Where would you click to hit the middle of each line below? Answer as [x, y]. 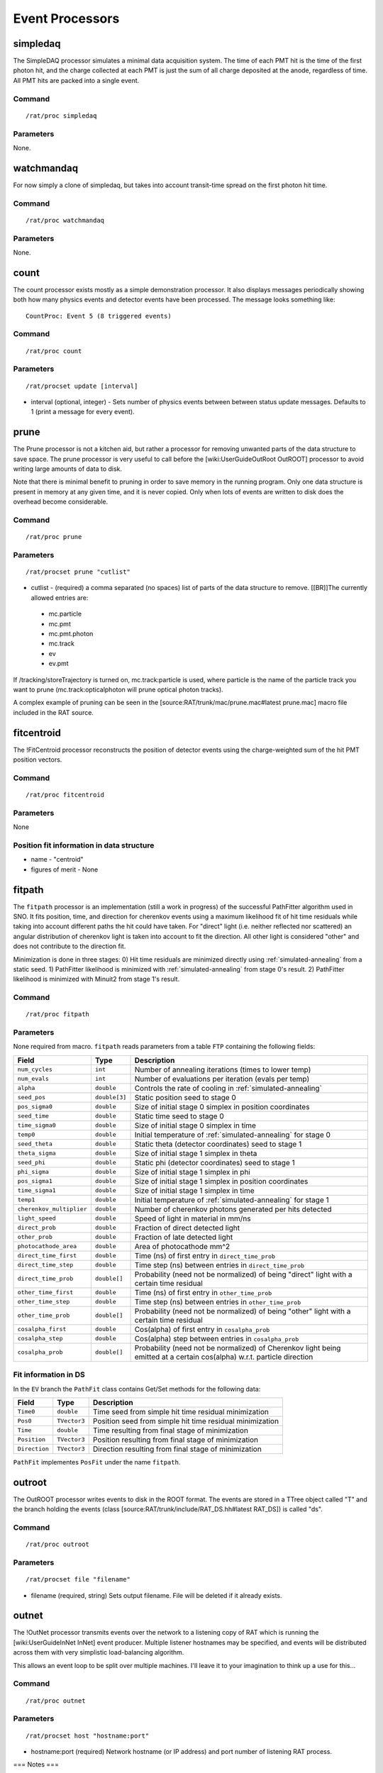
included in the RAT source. [53, 712]
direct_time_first [47, 1256]
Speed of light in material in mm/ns [193, 1218]
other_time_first [45, 1293]
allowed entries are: [60, 598]
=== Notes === [36, 1764]
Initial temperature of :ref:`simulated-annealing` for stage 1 [232, 1200]
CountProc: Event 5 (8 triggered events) [99, 316]
